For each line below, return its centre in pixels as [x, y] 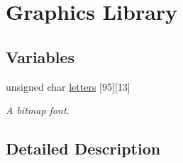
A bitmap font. [38, 110]
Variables [40, 56]
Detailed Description [83, 148]
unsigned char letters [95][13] [68, 86]
